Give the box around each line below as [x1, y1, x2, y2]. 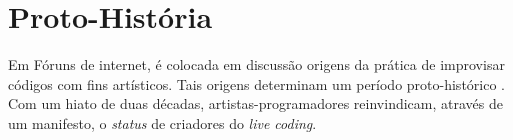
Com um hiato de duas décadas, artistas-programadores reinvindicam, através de [8, 93, 503, 114]
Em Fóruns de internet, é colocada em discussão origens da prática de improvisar [8, 54, 505, 75]
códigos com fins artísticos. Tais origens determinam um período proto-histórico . [8, 73, 505, 94]
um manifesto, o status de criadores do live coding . [8, 112, 317, 133]
